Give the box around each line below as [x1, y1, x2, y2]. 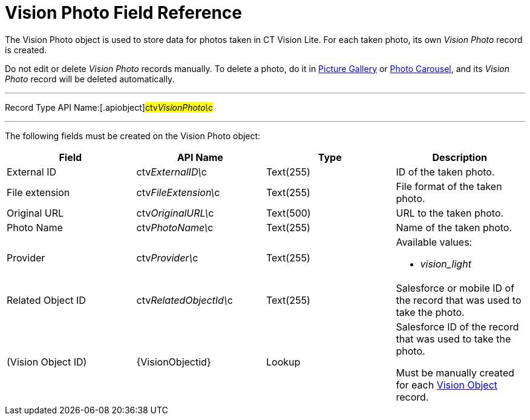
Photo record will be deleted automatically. [5, 73, 175, 84]
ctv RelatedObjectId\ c [136, 294, 233, 306]
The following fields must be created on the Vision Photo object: [5, 130, 261, 141]
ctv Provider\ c [136, 251, 198, 264]
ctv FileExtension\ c [136, 186, 220, 199]
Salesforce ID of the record [396, 320, 519, 333]
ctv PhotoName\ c [136, 221, 214, 234]
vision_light [420, 257, 471, 270]
